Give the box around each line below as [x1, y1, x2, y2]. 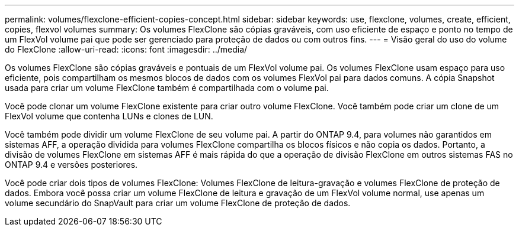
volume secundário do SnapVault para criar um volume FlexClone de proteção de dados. [5, 198, 351, 208]
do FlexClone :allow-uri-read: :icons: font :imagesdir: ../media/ [5, 44, 248, 54]
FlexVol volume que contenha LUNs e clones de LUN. [5, 111, 213, 121]
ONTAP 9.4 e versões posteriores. [5, 160, 138, 170]
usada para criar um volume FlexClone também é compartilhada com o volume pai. [5, 83, 329, 93]
